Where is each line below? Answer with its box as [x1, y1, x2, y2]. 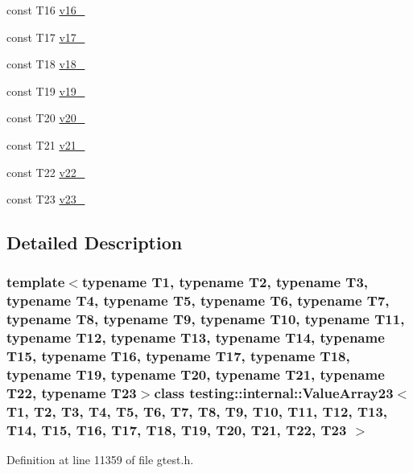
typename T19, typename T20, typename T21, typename [6, 364, 385, 385]
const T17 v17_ [6, 28, 85, 45]
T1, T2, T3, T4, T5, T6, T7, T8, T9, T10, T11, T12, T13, [6, 401, 388, 421]
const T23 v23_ [6, 191, 85, 208]
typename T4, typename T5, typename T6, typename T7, [6, 290, 390, 311]
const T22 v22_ [6, 163, 85, 180]
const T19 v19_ [6, 82, 85, 99]
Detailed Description [6, 230, 183, 255]
